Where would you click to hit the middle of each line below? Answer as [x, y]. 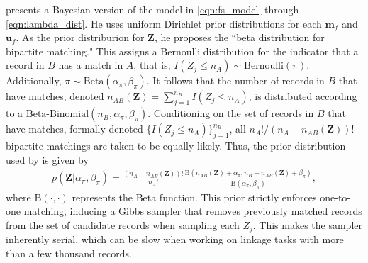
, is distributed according [303, 96]
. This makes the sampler [308, 225]
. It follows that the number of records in [235, 80]
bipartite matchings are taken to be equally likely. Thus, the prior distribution [176, 145]
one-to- [335, 197]
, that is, [152, 65]
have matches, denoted [55, 96]
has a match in [91, 65]
